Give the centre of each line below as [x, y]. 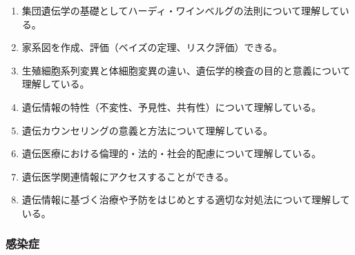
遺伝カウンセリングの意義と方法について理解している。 [147, 130]
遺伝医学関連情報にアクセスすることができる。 [128, 176]
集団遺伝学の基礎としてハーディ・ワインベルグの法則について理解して [181, 10]
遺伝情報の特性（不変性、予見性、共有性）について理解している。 [171, 106]
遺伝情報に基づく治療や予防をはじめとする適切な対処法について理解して [186, 200]
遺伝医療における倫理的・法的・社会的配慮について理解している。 [171, 153]
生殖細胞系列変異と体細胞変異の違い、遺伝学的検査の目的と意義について [186, 70]
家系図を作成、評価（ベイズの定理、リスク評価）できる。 [152, 47]
